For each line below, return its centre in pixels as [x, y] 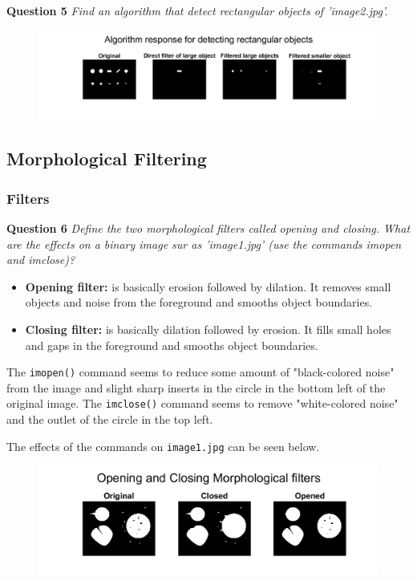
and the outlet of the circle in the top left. [110, 419]
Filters [28, 198]
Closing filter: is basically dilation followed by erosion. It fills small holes [208, 329]
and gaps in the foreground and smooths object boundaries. [172, 345]
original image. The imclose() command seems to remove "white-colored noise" [202, 403]
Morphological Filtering [107, 158]
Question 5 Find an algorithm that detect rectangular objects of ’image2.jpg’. [197, 10]
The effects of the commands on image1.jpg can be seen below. [163, 446]
